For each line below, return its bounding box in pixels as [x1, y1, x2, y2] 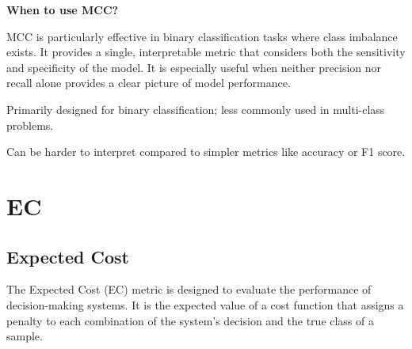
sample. [6, 328, 43, 344]
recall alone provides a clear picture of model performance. [6, 74, 291, 91]
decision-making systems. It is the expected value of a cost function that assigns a [6, 296, 404, 313]
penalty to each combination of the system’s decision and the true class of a [6, 312, 375, 328]
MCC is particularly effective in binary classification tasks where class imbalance [6, 28, 398, 44]
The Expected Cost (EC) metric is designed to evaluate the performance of [6, 281, 372, 298]
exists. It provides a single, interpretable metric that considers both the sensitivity [6, 44, 406, 60]
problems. [6, 116, 54, 133]
